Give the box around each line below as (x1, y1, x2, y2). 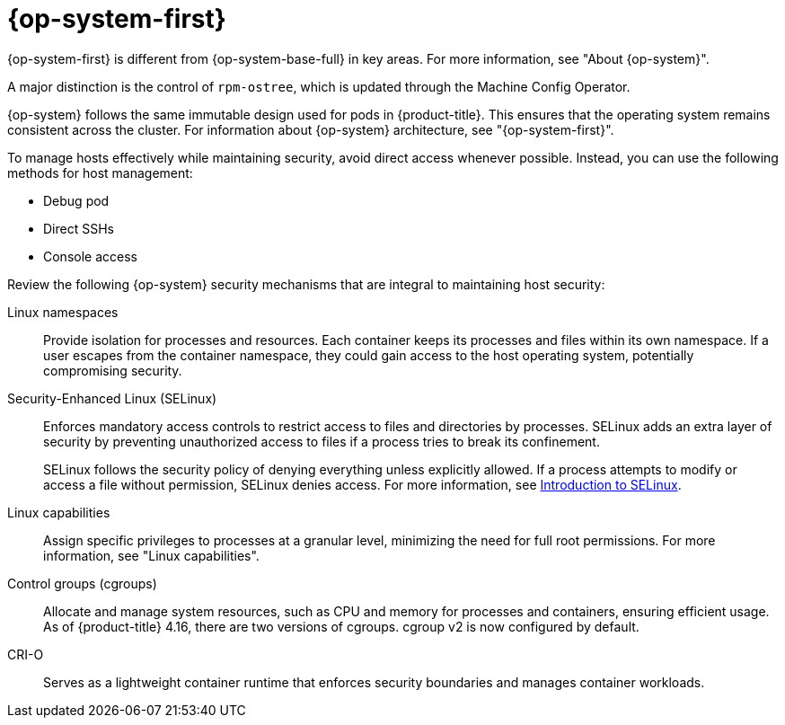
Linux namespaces (7, 304, 119, 320)
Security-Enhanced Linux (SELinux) (7, 390, 217, 406)
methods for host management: (7, 164, 193, 181)
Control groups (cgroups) (7, 575, 157, 591)
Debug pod (43, 192, 110, 208)
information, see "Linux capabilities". (43, 547, 260, 563)
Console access (43, 248, 137, 264)
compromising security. (43, 362, 182, 378)
